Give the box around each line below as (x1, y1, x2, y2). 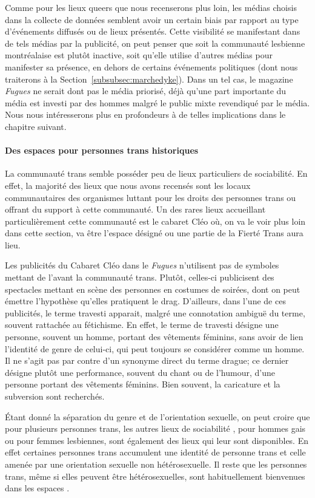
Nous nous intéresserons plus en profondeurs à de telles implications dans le (5, 108, 286, 121)
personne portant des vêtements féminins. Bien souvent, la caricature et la (5, 378, 280, 391)
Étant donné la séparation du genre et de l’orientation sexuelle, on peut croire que (5, 410, 310, 423)
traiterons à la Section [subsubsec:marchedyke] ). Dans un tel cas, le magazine (5, 72, 293, 85)
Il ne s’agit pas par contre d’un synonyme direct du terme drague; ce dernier (5, 354, 289, 367)
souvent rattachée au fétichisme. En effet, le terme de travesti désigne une (5, 318, 279, 331)
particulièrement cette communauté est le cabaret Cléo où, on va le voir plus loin (5, 214, 306, 227)
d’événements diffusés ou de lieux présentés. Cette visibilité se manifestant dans (5, 25, 300, 38)
